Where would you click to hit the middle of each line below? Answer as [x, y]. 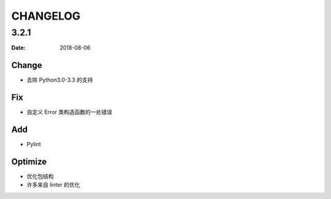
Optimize [29, 161]
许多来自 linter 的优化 [53, 185]
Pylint [34, 145]
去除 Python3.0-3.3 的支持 [60, 80]
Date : [18, 48]
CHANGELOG [46, 16]
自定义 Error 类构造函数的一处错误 [70, 112]
